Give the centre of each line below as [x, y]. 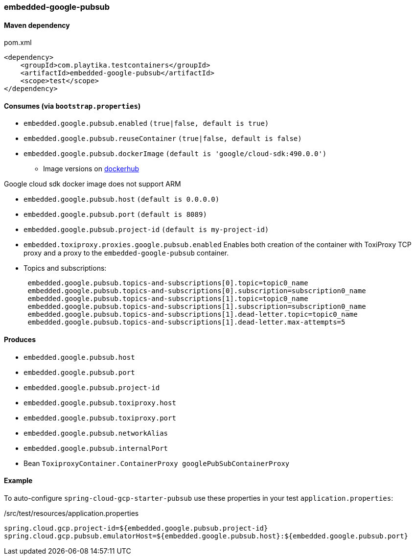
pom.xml [18, 43]
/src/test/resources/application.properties [71, 513]
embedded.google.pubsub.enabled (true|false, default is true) [146, 124]
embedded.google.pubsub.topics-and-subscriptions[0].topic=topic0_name [168, 283]
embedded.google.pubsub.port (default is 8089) [115, 215]
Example [18, 481]
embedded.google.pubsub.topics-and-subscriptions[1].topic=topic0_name [168, 299]
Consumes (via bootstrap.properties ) [72, 106]
